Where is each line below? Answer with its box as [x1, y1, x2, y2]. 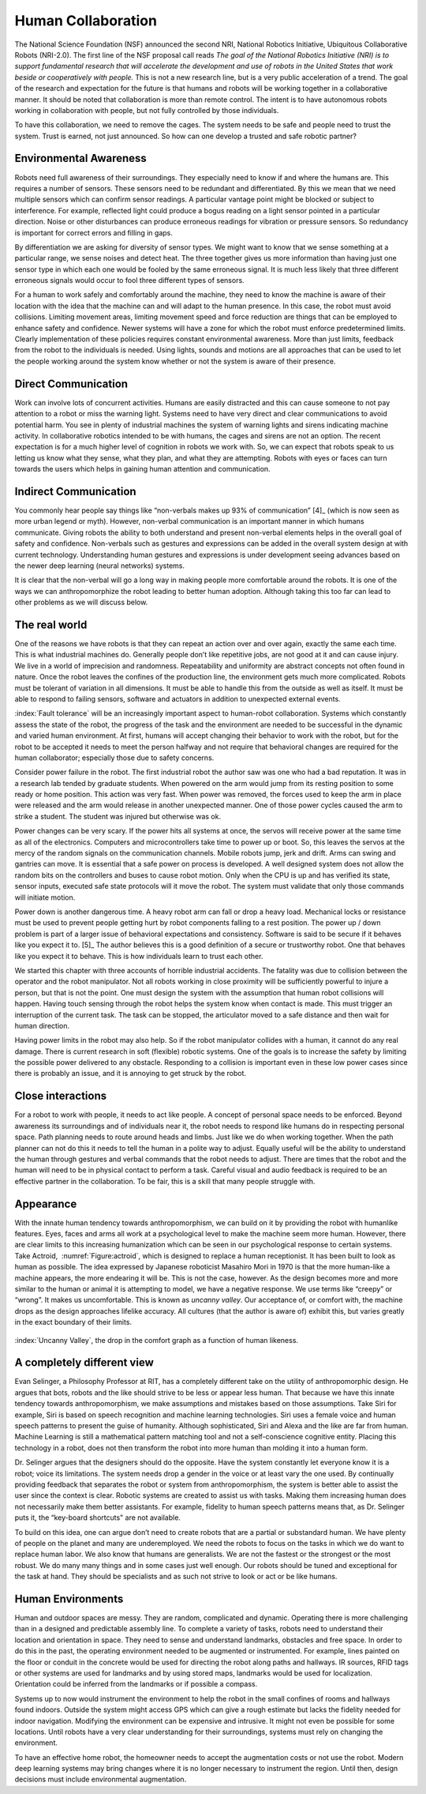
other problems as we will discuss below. [14, 597, 148, 607]
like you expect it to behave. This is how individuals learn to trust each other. [14, 951, 263, 961]
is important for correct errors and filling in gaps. [14, 228, 174, 237]
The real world [14, 618, 88, 631]
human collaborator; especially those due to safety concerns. [14, 753, 215, 762]
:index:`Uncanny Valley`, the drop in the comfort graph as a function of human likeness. [14, 1335, 299, 1345]
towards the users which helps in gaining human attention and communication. [14, 464, 271, 474]
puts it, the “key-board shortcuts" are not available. [14, 1513, 181, 1522]
